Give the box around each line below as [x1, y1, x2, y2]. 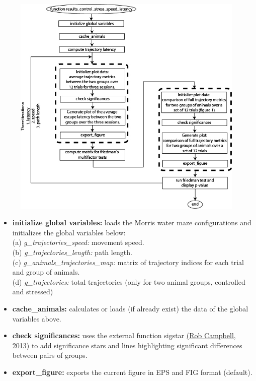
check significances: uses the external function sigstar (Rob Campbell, [12, 330, 236, 341]
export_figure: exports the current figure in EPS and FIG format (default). [12, 367, 252, 377]
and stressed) [12, 286, 53, 297]
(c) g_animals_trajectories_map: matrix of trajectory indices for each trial [12, 257, 244, 267]
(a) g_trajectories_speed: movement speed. [12, 237, 144, 247]
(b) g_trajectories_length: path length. [12, 247, 132, 258]
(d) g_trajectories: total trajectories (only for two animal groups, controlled [12, 276, 245, 287]
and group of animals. [12, 267, 80, 277]
